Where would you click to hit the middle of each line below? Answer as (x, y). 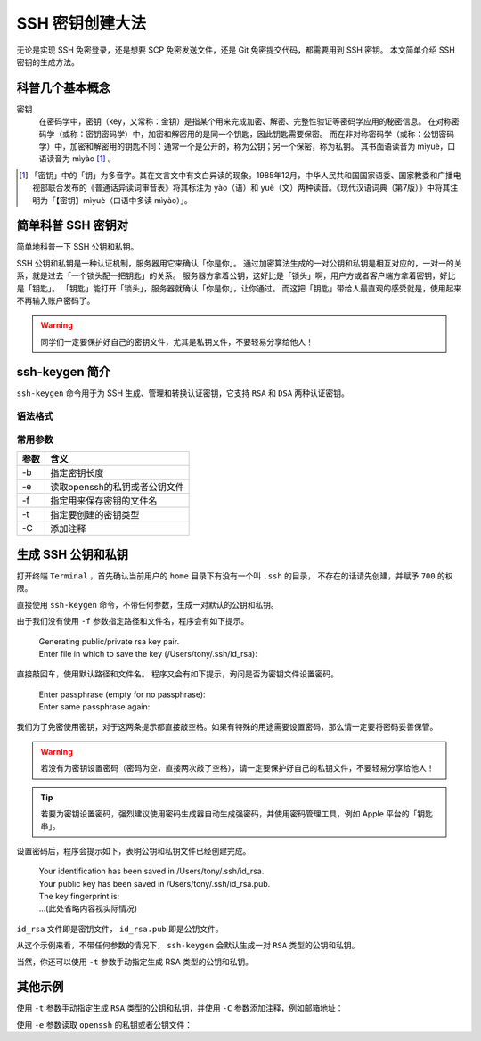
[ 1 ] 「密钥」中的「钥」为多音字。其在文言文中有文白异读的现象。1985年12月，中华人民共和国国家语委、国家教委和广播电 (240, 175)
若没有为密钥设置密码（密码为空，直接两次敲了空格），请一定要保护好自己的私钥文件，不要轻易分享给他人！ (237, 768)
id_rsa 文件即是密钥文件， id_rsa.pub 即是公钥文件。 (120, 929)
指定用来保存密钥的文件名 (104, 501)
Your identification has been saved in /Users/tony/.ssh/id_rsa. (151, 871)
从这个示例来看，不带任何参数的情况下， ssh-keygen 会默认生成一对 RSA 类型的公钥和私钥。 (188, 946)
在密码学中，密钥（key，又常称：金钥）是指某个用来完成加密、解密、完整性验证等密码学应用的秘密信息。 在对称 (245, 121)
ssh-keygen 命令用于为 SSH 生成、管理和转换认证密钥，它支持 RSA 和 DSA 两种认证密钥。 (183, 393)
